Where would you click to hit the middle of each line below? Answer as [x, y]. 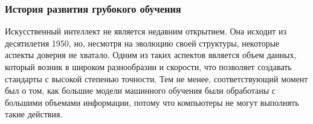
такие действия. [34, 114]
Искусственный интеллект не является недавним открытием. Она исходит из [146, 31]
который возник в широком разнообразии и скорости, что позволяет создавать [148, 67]
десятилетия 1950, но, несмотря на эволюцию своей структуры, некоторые [142, 43]
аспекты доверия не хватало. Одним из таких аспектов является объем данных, [151, 55]
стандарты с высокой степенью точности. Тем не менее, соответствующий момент [156, 78]
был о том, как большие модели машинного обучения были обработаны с [140, 90]
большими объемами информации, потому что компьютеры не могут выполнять [152, 102]
